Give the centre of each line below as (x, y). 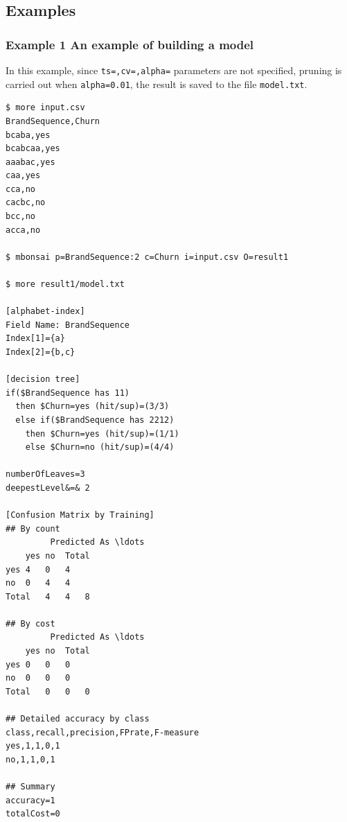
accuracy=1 (30, 800)
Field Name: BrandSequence (68, 325)
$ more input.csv (45, 108)
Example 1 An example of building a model (130, 44)
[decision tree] (43, 379)
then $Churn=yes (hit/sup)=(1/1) (102, 434)
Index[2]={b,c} (41, 352)
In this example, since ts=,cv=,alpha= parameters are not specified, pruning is (174, 70)
